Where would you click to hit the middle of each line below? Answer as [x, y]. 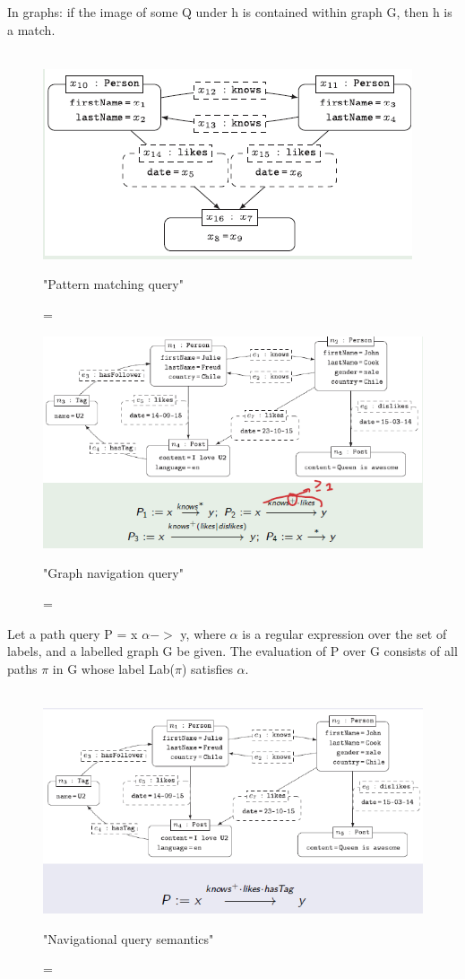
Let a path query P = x [73, 633]
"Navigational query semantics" [129, 938]
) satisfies [207, 668]
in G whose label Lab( [113, 668]
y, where [203, 633]
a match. [31, 29]
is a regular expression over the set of [344, 633]
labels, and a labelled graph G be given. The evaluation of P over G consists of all [232, 651]
